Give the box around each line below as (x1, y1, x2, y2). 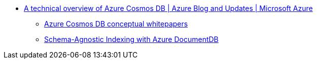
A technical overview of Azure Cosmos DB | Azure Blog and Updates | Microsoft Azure (24, 4, 313, 12)
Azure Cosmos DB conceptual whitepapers (44, 19, 188, 28)
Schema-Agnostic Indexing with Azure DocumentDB (44, 35, 219, 43)
